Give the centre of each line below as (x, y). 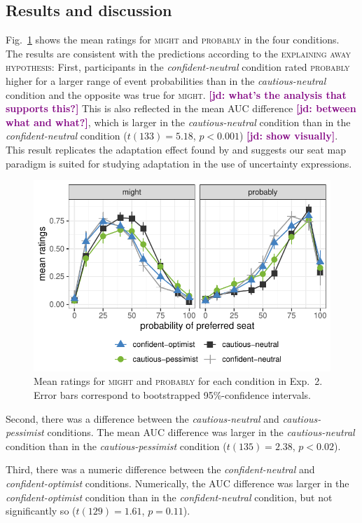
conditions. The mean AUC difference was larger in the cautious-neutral (201, 432)
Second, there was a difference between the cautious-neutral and (142, 418)
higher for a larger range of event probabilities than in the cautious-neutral (166, 80)
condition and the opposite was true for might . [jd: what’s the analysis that (176, 94)
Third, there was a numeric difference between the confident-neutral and (160, 469)
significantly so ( (41, 511)
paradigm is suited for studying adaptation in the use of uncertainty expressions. (179, 163)
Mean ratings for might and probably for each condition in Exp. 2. (178, 381)
